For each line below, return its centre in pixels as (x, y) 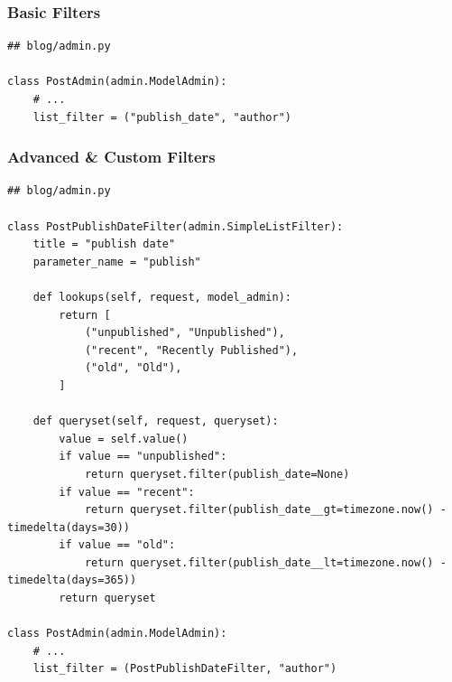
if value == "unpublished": (143, 457)
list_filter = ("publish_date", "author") (162, 117)
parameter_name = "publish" (117, 262)
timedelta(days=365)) (72, 580)
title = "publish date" (104, 244)
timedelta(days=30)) (69, 527)
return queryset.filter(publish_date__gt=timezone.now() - (265, 510)
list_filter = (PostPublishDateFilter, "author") (185, 669)
